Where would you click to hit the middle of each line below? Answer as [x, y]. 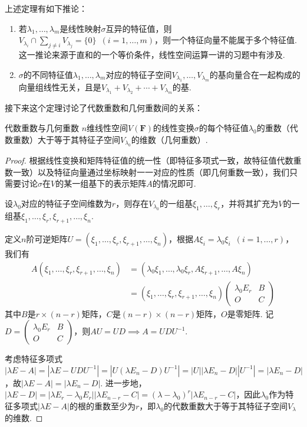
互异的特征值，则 [139, 28]
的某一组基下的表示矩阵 [101, 183]
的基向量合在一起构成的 [255, 74]
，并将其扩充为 [250, 203]
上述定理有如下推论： [46, 8]
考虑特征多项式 [34, 359]
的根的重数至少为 [102, 406]
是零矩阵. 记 [250, 313]
